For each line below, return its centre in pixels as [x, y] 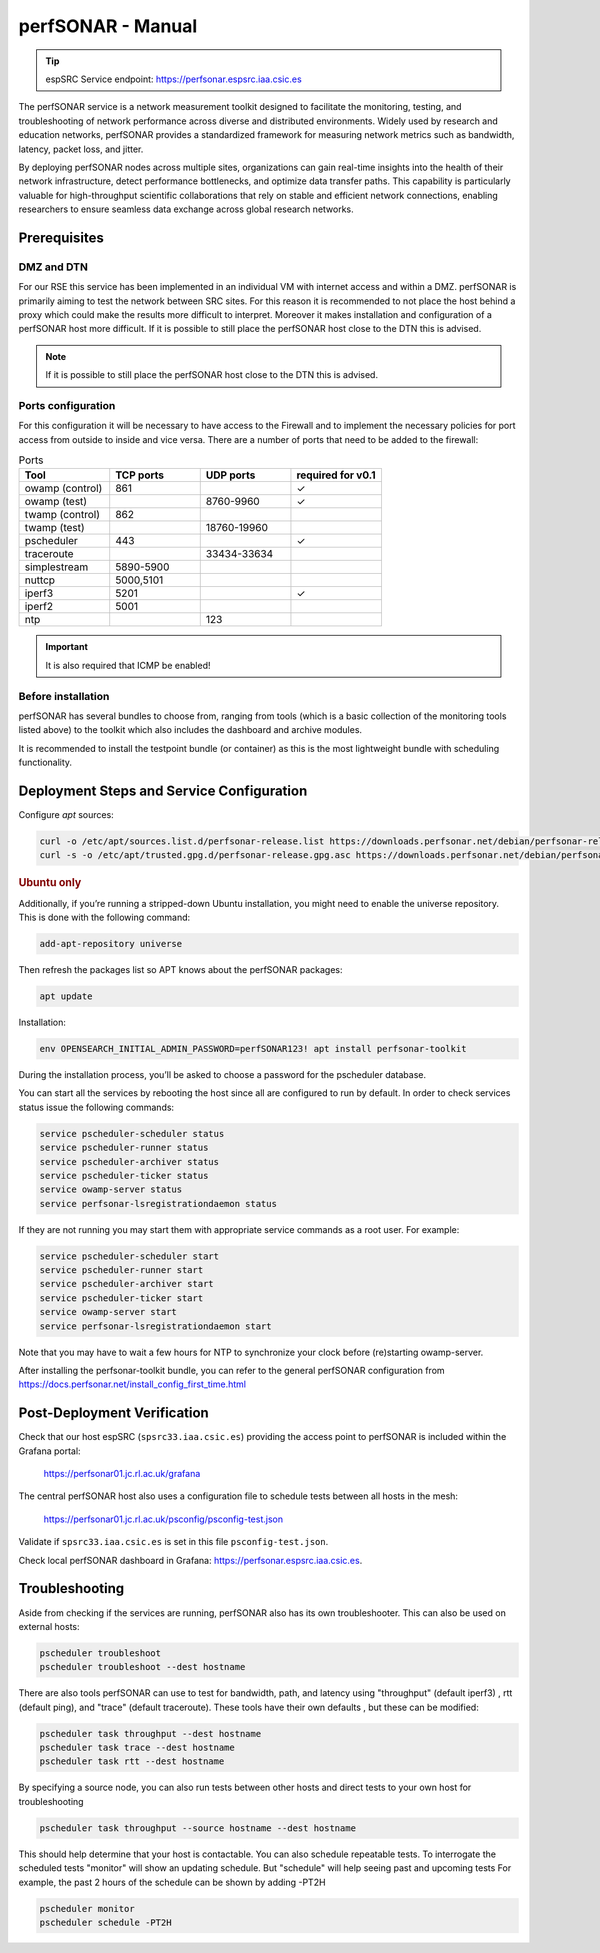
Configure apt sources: [66, 815]
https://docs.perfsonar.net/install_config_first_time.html [132, 1384]
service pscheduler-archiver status [129, 1161]
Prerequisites [61, 237]
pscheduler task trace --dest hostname [137, 1748]
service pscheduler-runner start [121, 1270]
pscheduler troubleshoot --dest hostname [142, 1667]
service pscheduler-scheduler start [129, 1256]
